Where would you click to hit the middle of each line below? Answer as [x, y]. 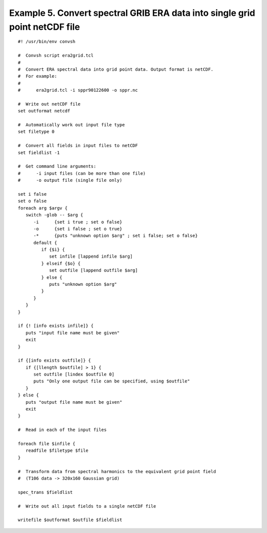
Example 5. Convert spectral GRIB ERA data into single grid [132, 13]
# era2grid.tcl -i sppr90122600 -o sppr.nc [78, 90]
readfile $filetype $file [57, 451]
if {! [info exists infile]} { [56, 326]
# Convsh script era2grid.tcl [56, 55]
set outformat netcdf [44, 111]
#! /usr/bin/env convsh [47, 42]
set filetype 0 [36, 132]
